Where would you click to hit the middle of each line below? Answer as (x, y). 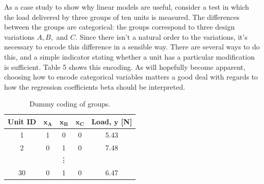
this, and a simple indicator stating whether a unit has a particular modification (129, 56)
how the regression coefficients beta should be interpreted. (95, 86)
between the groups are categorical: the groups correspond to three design (120, 27)
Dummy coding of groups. (70, 104)
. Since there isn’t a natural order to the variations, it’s (161, 36)
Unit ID (22, 121)
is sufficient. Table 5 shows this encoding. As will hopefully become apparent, (125, 67)
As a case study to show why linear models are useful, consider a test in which (127, 7)
